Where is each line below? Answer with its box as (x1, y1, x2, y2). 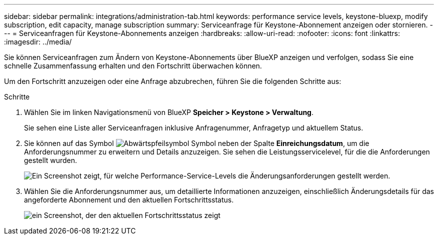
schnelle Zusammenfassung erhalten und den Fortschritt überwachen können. (4, 61, 262, 70)
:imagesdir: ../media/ (4, 37, 72, 46)
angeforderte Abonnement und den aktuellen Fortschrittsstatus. (24, 195, 234, 204)
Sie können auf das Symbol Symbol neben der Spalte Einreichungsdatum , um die (24, 139, 369, 147)
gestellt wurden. (24, 156, 77, 164)
